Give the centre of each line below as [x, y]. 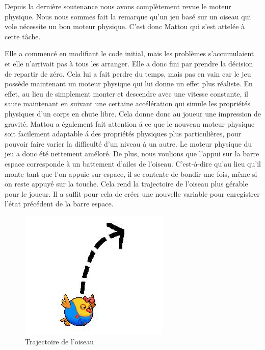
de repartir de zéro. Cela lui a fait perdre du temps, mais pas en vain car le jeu [128, 73]
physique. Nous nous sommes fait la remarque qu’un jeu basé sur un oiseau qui [128, 16]
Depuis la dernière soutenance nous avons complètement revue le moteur [118, 6]
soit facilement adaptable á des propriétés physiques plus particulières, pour [123, 134]
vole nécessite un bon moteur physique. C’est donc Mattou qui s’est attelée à [125, 26]
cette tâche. [23, 36]
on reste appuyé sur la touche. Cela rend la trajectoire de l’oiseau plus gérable [126, 184]
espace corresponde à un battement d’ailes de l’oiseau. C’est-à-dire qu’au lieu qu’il [133, 163]
